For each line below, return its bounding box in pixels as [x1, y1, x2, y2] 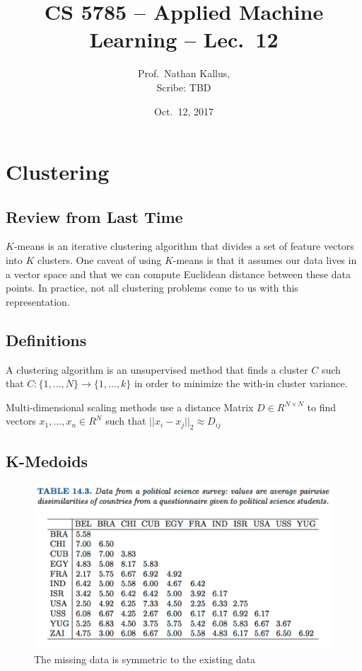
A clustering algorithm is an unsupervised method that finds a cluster [6, 362, 308, 377]
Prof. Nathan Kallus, [137, 66, 230, 81]
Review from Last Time [6, 205, 183, 227]
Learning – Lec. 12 [89, 25, 279, 54]
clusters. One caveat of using [37, 253, 162, 268]
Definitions [6, 328, 87, 350]
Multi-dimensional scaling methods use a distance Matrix [6, 399, 254, 414]
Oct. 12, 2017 [154, 103, 214, 118]
